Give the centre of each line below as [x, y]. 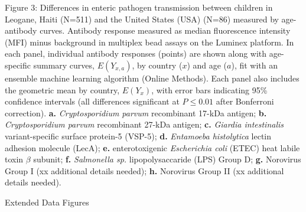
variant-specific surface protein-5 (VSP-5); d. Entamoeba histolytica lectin [138, 136]
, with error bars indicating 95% [209, 89]
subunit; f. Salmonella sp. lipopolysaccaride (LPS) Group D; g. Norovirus [167, 159]
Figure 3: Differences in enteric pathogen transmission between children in [139, 7]
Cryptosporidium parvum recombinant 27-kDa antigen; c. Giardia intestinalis [144, 124]
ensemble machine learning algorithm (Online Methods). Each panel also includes [152, 78]
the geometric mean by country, [62, 89]
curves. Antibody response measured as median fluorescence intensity [165, 30]
